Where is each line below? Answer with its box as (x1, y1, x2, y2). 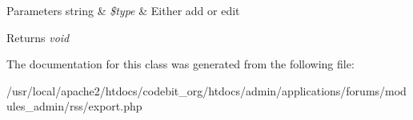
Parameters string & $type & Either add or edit (6, 2, 240, 18)
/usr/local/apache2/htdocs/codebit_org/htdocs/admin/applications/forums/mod (6, 82, 407, 99)
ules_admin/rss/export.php (6, 98, 142, 114)
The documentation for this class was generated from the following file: (6, 56, 355, 72)
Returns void (6, 29, 70, 45)
